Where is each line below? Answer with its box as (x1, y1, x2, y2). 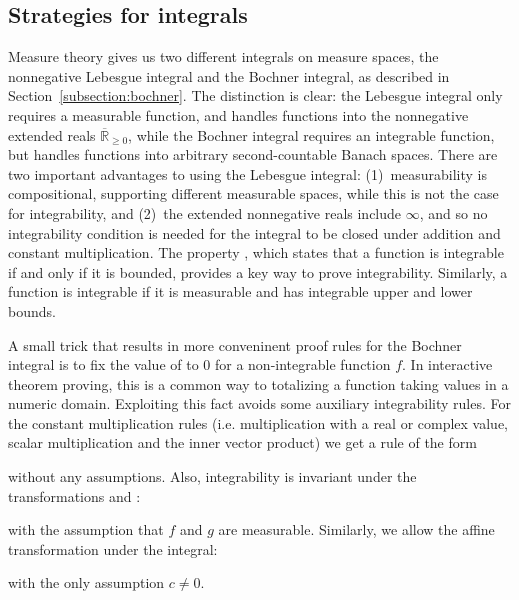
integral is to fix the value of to (8, 354, 199, 375)
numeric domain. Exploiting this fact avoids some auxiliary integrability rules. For (8, 393, 512, 414)
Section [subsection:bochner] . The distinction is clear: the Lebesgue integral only (8, 85, 503, 106)
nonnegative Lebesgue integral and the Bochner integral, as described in (8, 65, 450, 86)
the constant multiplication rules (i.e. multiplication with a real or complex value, (8, 412, 509, 433)
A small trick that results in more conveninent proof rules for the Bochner (8, 334, 462, 355)
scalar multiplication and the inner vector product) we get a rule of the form (8, 432, 477, 453)
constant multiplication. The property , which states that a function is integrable (8, 242, 504, 263)
